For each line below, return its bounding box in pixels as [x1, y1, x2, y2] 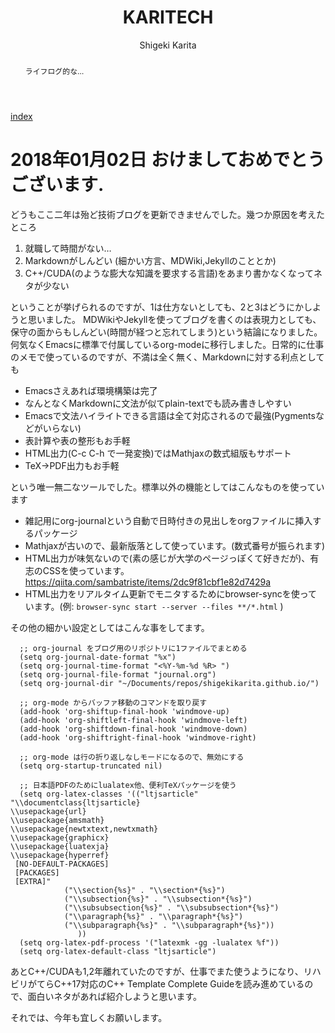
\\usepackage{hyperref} [10, 850, 110, 860]
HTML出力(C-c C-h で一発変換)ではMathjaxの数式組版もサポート [24, 447, 292, 459]
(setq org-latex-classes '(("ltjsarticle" [19, 789, 199, 799]
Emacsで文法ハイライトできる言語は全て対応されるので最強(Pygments [24, 409, 316, 421]
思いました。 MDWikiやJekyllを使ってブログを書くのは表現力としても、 [27, 313, 322, 325]
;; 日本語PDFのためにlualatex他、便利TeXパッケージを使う [19, 780, 237, 790]
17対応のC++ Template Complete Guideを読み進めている [71, 977, 305, 990]
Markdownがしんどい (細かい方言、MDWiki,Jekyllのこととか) [24, 254, 277, 266]
